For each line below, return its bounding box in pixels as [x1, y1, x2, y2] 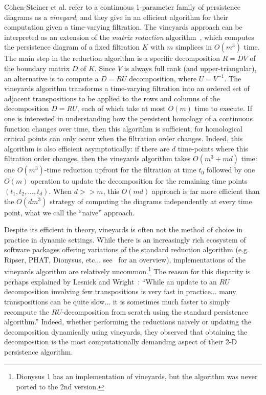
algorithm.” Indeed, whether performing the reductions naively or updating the [4, 316, 251, 327]
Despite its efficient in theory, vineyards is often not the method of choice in [4, 224, 243, 235]
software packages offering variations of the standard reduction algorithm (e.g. [4, 244, 249, 255]
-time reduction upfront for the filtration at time [44, 164, 196, 175]
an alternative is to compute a [4, 73, 99, 83]
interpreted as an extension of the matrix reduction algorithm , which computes [4, 31, 254, 42]
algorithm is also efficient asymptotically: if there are [4, 143, 170, 153]
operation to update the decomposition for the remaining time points [31, 175, 248, 186]
